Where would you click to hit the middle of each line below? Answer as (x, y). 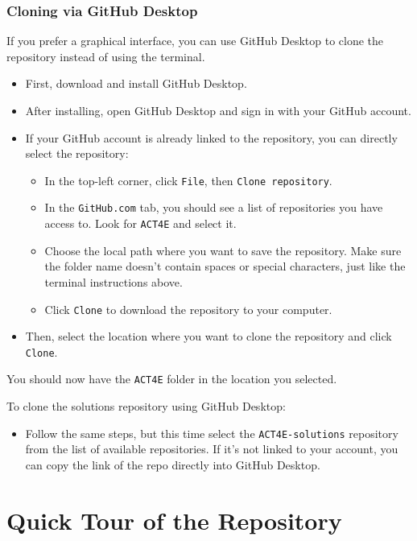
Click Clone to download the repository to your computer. (188, 309)
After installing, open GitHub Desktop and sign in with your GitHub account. (218, 110)
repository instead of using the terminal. (106, 56)
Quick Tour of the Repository (174, 520)
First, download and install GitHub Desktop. (136, 83)
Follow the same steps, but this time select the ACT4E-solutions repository (212, 433)
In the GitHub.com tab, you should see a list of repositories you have (214, 207)
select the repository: (77, 153)
